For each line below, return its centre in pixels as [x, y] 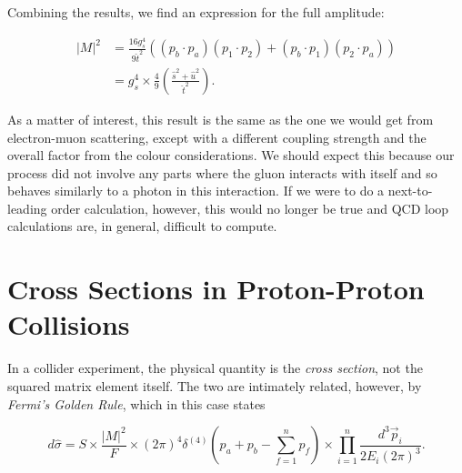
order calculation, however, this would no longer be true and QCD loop [250, 208]
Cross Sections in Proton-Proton [216, 289]
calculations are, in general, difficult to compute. [142, 226]
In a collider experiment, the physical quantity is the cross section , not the [215, 368]
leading [27, 208]
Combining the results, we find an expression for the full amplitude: [196, 12]
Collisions [69, 324]
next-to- [410, 191]
